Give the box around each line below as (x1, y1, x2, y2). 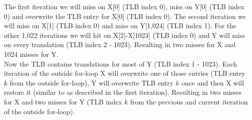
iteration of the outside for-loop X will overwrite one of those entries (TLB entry (4, 68, 245, 78)
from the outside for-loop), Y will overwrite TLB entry (9, 77, 174, 87)
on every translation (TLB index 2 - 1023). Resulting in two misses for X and (4, 39, 236, 50)
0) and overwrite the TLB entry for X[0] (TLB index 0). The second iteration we (4, 11, 246, 21)
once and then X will (181, 77, 244, 87)
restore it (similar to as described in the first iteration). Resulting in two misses (4, 87, 242, 97)
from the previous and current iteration (130, 96, 248, 106)
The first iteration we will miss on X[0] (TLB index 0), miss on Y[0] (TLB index (4, 1, 245, 11)
